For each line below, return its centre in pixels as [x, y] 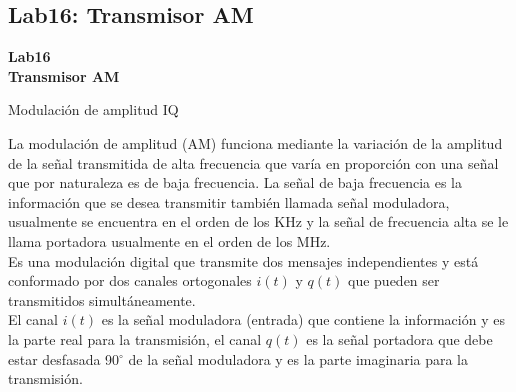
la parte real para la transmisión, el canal [135, 338]
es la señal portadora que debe [399, 338]
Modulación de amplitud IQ [93, 109]
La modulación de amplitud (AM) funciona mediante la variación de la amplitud [255, 142]
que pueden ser [394, 280]
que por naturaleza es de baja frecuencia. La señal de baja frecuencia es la [235, 182]
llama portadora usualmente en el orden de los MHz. [169, 240]
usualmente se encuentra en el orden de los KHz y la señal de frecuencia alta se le [258, 221]
